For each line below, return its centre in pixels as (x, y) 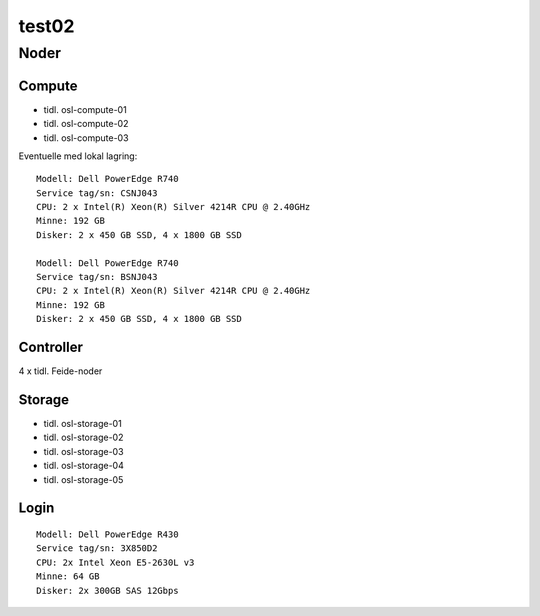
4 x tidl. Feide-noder (60, 371)
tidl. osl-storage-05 (83, 479)
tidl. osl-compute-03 (86, 137)
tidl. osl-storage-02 (83, 437)
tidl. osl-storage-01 (82, 423)
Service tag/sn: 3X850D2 (97, 548)
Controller (51, 347)
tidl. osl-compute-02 (86, 124)
